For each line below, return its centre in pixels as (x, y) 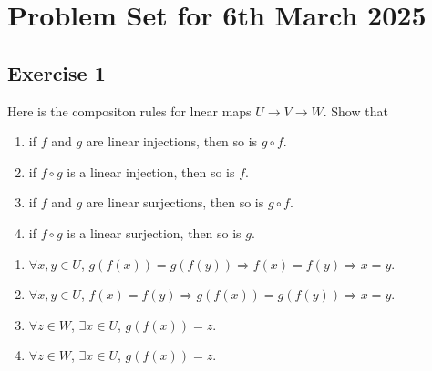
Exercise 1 (57, 72)
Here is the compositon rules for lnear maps (129, 110)
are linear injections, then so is (172, 141)
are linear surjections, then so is (175, 202)
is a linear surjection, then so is (154, 232)
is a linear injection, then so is (151, 171)
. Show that (355, 110)
